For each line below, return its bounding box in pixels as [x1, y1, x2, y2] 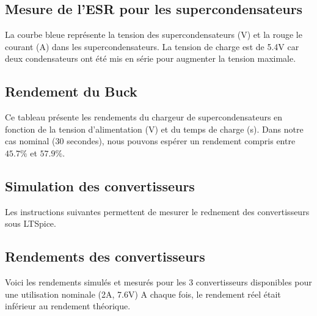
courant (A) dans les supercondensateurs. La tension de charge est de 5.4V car [5, 40, 299, 53]
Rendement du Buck [5, 82, 137, 101]
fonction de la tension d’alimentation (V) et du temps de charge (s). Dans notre [5, 122, 304, 135]
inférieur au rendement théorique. [5, 299, 131, 312]
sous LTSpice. [5, 217, 56, 230]
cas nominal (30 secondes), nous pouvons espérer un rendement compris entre [5, 134, 296, 147]
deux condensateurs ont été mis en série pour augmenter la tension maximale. [5, 52, 296, 65]
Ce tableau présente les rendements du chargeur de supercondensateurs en [5, 111, 283, 123]
